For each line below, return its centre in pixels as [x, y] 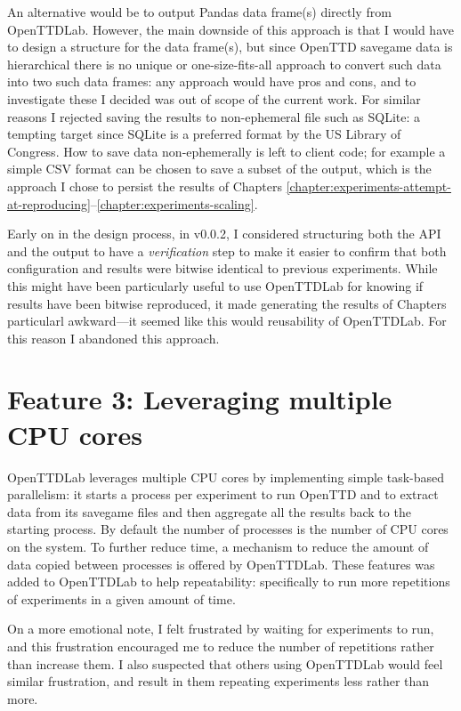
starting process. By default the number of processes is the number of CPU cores [228, 529]
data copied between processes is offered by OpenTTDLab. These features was [221, 564]
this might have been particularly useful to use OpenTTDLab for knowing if [215, 285]
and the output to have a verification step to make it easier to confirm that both [227, 250]
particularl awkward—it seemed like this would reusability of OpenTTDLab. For [227, 321]
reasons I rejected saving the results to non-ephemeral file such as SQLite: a [214, 116]
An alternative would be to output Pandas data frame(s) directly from [199, 12]
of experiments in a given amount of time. [121, 598]
